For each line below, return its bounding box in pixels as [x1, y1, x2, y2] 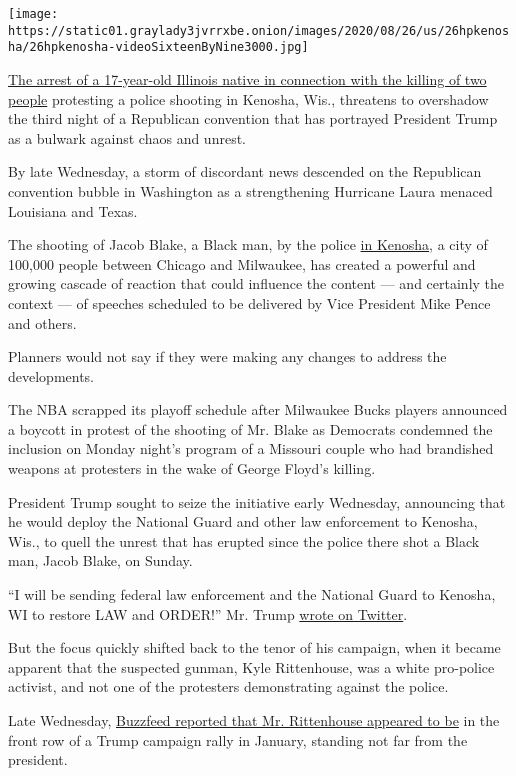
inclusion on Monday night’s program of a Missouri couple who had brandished [8, 438, 494, 459]
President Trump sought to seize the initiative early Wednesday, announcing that [8, 491, 506, 512]
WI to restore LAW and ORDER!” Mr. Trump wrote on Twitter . [8, 603, 408, 624]
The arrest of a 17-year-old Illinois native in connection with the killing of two [8, 68, 487, 89]
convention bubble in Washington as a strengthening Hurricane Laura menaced [8, 180, 493, 201]
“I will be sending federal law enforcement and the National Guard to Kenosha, [8, 584, 496, 605]
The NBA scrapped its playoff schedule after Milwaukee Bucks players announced [8, 399, 508, 420]
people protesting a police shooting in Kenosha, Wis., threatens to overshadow [8, 88, 489, 109]
